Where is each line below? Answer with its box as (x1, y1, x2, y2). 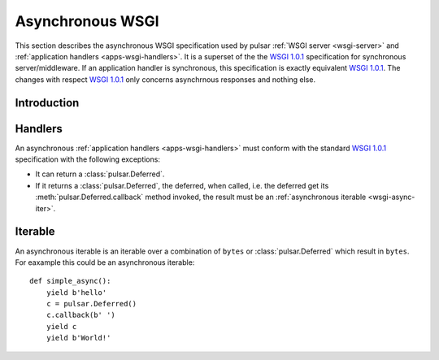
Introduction (15, 96, 80, 110)
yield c (46, 322, 77, 331)
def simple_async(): (29, 276, 111, 286)
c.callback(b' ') (46, 310, 115, 320)
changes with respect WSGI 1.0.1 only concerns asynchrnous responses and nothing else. (15, 74, 316, 85)
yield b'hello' (46, 288, 107, 297)
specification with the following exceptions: (15, 154, 160, 164)
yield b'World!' (46, 333, 111, 343)
